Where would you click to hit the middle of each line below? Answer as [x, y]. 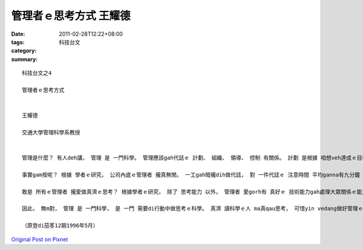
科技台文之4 [37, 73]
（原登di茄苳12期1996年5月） [60, 226]
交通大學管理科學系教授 [51, 132]
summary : [25, 59]
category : [24, 51]
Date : [18, 34]
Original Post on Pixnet [40, 239]
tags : [18, 42]
